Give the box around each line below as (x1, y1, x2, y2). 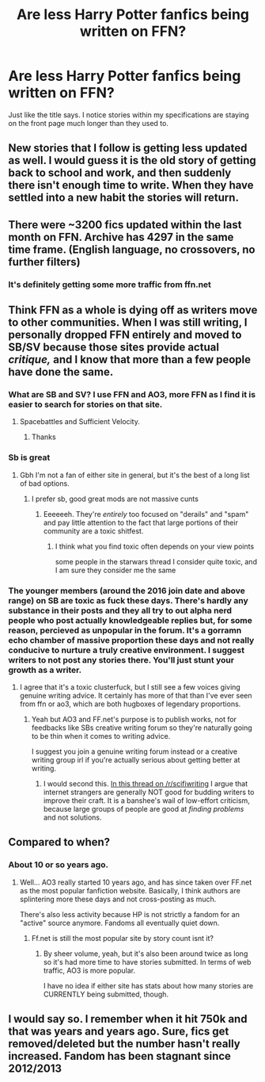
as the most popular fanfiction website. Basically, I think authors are (19, 885, 241, 895)
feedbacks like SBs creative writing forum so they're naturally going (31, 723, 253, 732)
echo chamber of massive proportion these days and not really (8, 634, 255, 645)
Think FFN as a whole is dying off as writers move (8, 304, 258, 317)
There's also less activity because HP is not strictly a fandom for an (19, 909, 240, 919)
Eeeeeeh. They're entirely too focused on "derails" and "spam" (43, 509, 249, 518)
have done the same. (8, 365, 114, 379)
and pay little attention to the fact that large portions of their (43, 518, 239, 527)
